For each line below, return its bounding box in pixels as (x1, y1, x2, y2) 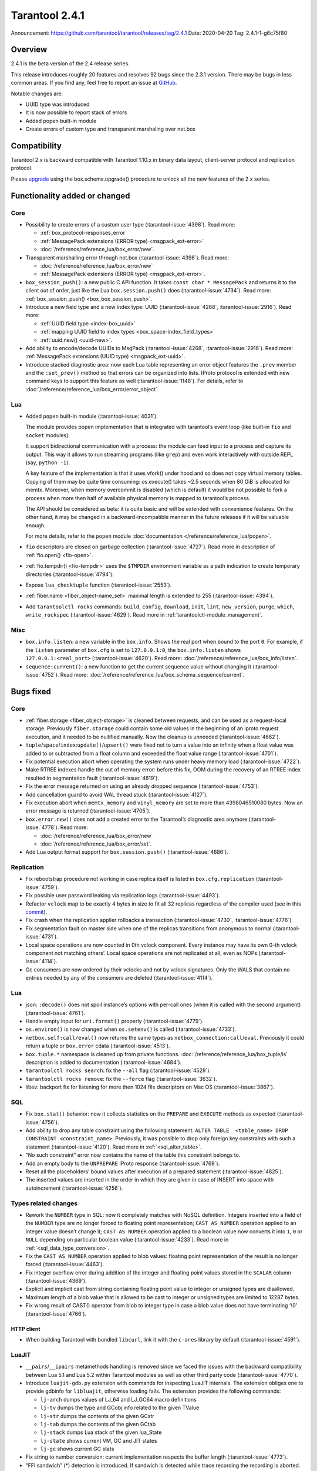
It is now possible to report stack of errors (25, 109, 127, 116)
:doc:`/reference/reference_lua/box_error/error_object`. (25, 385, 159, 392)
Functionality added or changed (11, 191, 130, 201)
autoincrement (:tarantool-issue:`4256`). (25, 1184, 123, 1192)
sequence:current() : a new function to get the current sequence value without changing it (25, 663, 252, 670)
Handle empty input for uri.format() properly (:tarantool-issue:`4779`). (25, 1018, 204, 1025)
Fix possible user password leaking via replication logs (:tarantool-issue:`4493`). (25, 892, 220, 899)
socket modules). (25, 431, 70, 438)
